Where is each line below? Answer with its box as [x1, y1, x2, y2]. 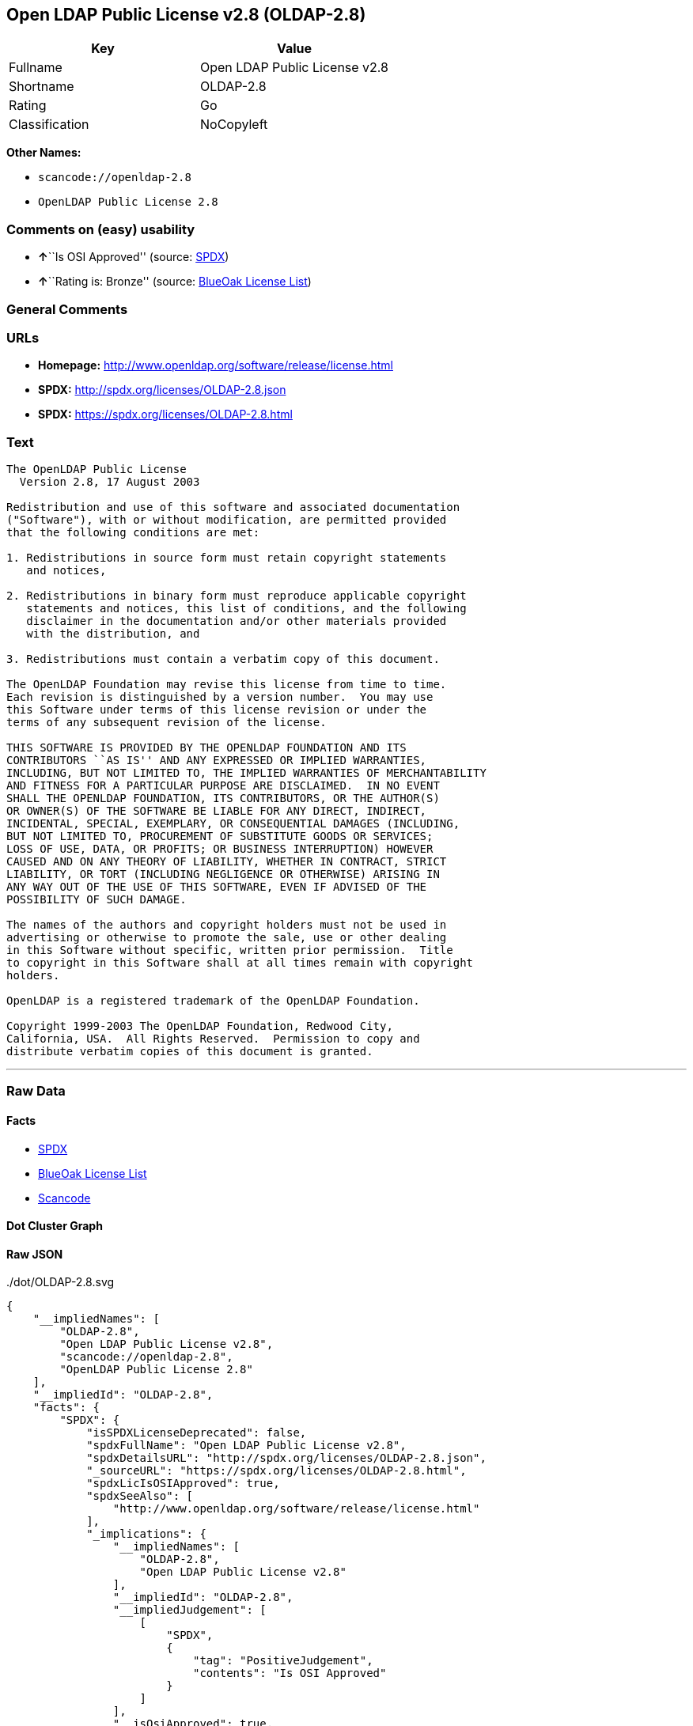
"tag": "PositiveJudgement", [193, 1654, 373, 1667]
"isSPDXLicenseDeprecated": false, [86, 1426, 307, 1440]
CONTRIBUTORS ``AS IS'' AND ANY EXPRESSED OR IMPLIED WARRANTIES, [6, 754, 427, 767]
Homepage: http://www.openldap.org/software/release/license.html [38, 358, 393, 373]
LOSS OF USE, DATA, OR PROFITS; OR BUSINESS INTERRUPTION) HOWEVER [6, 842, 434, 856]
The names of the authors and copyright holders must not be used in [6, 918, 447, 932]
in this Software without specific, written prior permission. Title [6, 944, 453, 957]
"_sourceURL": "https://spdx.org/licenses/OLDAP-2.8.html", [86, 1464, 467, 1478]
